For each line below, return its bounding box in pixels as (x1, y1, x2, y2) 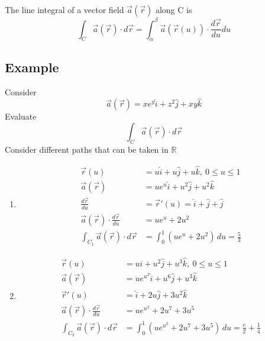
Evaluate (5, 110, 37, 123)
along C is (155, 4, 192, 15)
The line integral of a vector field (5, 4, 124, 15)
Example (5, 57, 59, 76)
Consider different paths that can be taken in (5, 143, 169, 155)
